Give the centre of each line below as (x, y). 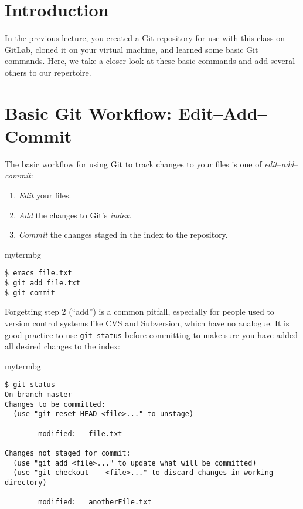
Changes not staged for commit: (68, 453)
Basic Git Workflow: (88, 112)
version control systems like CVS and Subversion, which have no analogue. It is (147, 323)
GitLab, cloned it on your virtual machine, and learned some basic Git (132, 49)
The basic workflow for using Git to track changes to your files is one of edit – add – (151, 164)
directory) (26, 482)
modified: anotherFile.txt (95, 502)
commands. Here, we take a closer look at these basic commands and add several (150, 61)
